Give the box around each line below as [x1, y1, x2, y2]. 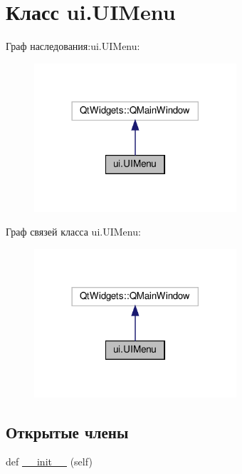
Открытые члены [6, 420, 129, 443]
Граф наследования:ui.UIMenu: [6, 39, 140, 54]
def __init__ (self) [6, 454, 93, 469]
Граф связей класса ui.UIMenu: [6, 224, 141, 239]
